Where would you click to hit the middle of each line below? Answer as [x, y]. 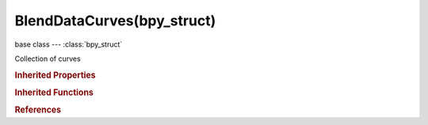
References [38, 110]
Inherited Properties [55, 75]
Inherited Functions [54, 93]
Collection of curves [48, 59]
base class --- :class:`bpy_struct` [69, 44]
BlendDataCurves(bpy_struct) [115, 21]
